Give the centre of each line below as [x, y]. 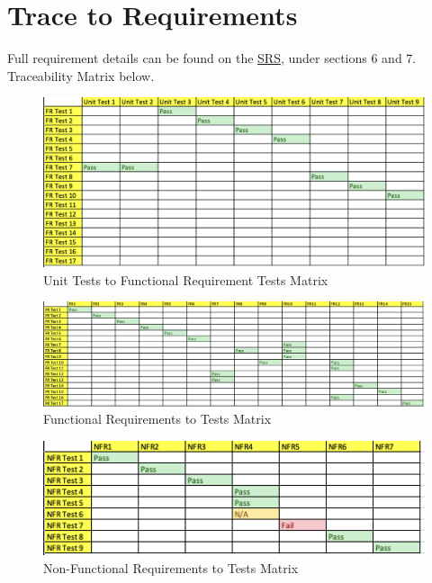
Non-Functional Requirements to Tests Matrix [171, 567]
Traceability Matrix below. [81, 75]
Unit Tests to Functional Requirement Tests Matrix [186, 279]
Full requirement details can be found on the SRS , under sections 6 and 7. [212, 58]
